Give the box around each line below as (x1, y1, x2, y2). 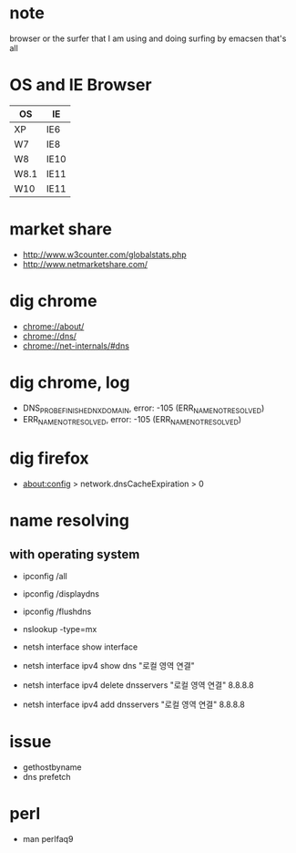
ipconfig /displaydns (22, 588, 100, 599)
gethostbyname (22, 762, 82, 773)
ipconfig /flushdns (22, 606, 92, 618)
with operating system (9, 546, 140, 562)
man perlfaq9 (22, 834, 74, 845)
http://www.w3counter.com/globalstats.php (22, 249, 187, 260)
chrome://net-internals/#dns (22, 340, 130, 351)
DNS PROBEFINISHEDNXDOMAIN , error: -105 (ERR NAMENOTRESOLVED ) (22, 402, 265, 415)
